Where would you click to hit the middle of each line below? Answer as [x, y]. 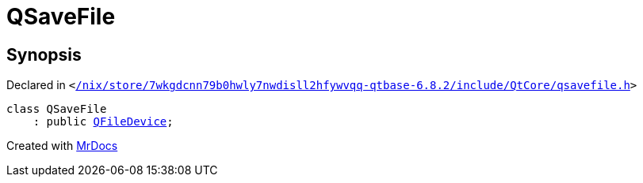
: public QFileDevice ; [103, 122]
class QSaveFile [57, 109]
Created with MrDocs [62, 146]
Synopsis [44, 54]
